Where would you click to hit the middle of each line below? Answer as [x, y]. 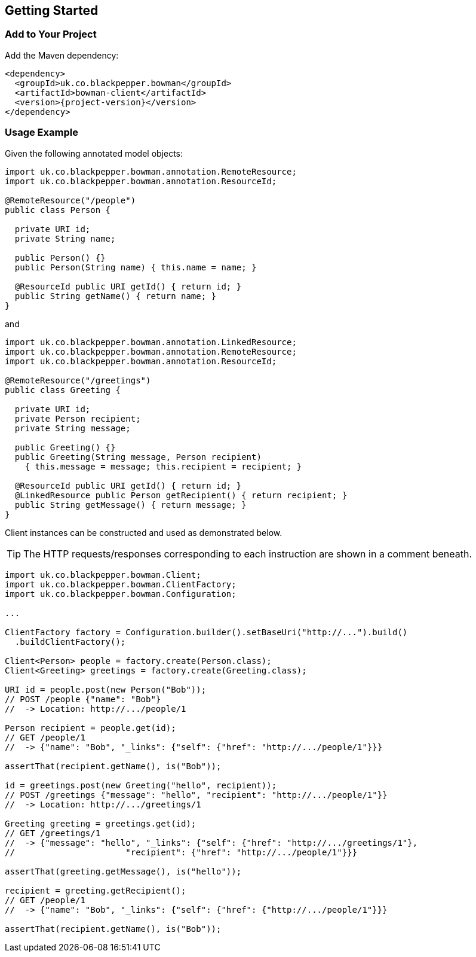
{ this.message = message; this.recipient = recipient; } [163, 466]
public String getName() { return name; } [116, 296]
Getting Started [52, 10]
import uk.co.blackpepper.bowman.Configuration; [121, 594]
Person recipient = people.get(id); [90, 728]
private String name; [65, 238]
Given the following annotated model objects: [94, 153]
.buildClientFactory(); [70, 641]
